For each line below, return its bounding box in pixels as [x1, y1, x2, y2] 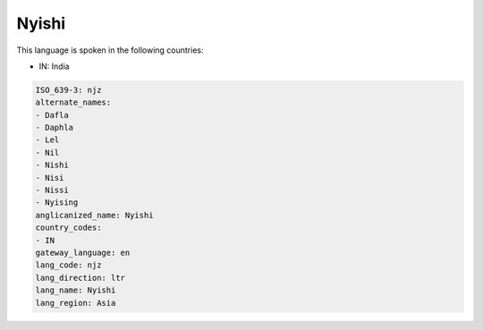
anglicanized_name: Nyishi [35, 210, 154, 220]
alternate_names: [35, 97, 112, 107]
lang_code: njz [35, 260, 102, 270]
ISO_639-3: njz [35, 85, 102, 95]
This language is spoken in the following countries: [16, 45, 204, 55]
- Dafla [35, 110, 69, 120]
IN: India [38, 61, 71, 72]
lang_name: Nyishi [35, 285, 116, 295]
